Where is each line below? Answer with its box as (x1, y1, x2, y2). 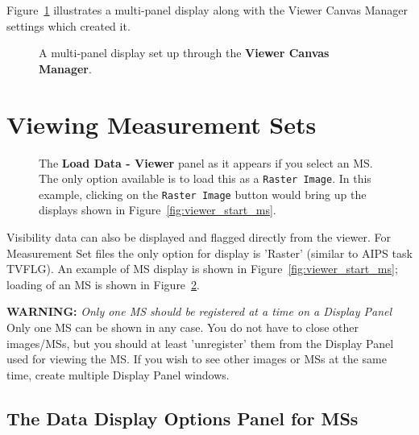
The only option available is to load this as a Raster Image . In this (39, 170, 371, 187)
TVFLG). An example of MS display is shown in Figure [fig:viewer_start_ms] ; (6, 260, 398, 277)
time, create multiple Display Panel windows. (6, 366, 230, 383)
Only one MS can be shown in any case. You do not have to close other (6, 318, 359, 335)
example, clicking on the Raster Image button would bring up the (39, 185, 367, 202)
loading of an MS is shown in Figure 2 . (6, 275, 200, 292)
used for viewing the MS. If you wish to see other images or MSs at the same (6, 350, 387, 367)
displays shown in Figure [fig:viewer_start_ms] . (39, 201, 276, 218)
